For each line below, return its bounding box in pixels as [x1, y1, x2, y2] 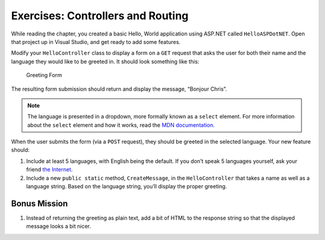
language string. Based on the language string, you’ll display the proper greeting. [26, 183, 227, 190]
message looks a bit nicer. [26, 223, 91, 230]
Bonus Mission [11, 198, 69, 209]
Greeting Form [26, 72, 63, 79]
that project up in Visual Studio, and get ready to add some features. [11, 38, 181, 45]
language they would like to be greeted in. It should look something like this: [11, 58, 200, 65]
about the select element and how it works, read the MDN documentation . [27, 121, 215, 129]
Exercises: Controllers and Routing [11, 9, 189, 22]
